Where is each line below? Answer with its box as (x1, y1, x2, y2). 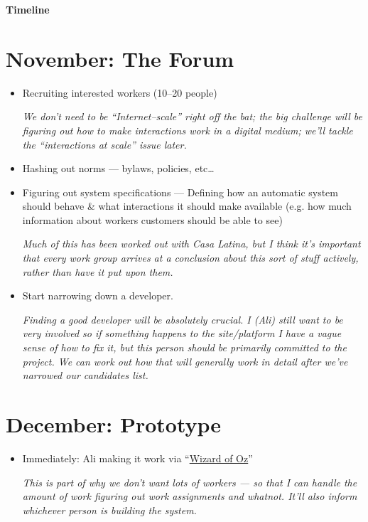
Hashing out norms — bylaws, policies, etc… (22, 161, 215, 176)
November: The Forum (6, 43, 234, 73)
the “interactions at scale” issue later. (22, 137, 187, 151)
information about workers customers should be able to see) (22, 212, 283, 227)
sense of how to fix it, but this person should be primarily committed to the (22, 340, 347, 355)
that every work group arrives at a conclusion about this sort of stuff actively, (22, 250, 359, 265)
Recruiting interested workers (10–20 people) (22, 85, 217, 100)
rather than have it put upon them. (22, 264, 173, 279)
